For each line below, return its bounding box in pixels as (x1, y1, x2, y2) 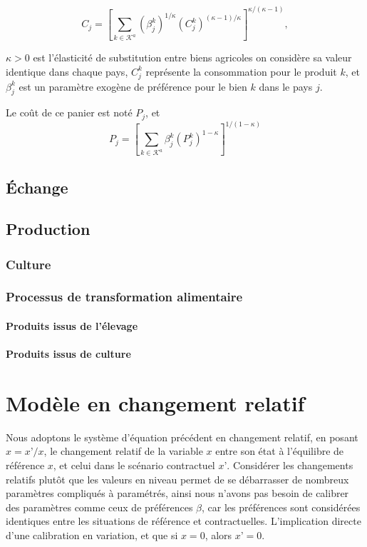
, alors (205, 528, 232, 543)
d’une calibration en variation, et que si (6, 528, 178, 543)
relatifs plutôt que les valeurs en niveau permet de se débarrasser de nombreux (6, 471, 349, 486)
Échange (6, 176, 68, 198)
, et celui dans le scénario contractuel (53, 458, 215, 473)
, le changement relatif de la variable (43, 443, 203, 458)
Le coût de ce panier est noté (6, 105, 133, 120)
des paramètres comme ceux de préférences (6, 499, 193, 514)
